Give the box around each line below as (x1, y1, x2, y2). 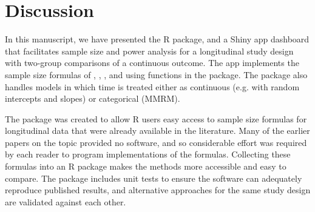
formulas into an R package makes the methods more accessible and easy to (5, 160, 286, 173)
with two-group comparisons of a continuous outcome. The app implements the (5, 56, 299, 69)
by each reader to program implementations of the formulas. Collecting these (5, 148, 291, 161)
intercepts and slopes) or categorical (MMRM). (5, 92, 180, 105)
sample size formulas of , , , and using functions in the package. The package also (5, 68, 308, 81)
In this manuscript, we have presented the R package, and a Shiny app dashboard (5, 33, 310, 45)
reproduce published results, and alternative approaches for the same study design (5, 184, 311, 196)
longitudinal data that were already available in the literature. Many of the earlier (5, 124, 310, 137)
